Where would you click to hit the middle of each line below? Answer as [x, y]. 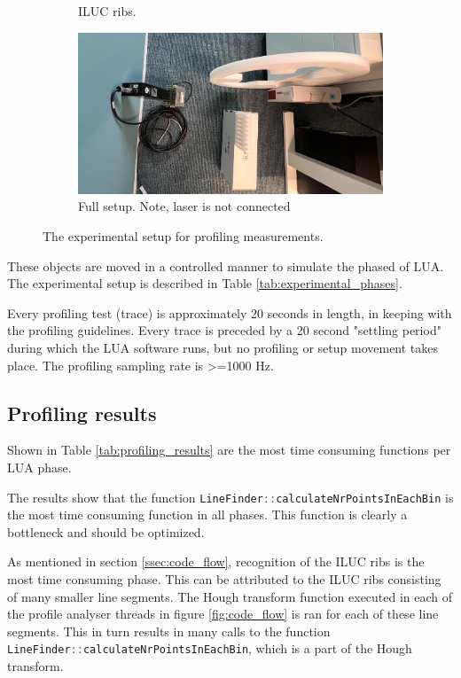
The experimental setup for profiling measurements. [183, 236]
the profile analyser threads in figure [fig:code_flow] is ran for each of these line [223, 614]
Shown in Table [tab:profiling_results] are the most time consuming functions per [229, 450]
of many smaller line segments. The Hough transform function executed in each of [230, 596]
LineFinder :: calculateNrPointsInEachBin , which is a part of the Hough [210, 648]
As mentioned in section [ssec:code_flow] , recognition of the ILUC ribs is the [216, 561]
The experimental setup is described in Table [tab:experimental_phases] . [205, 283]
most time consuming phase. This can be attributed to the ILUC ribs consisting [224, 579]
